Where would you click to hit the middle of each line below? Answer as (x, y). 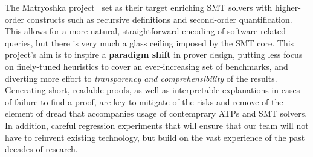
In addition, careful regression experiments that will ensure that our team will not (157, 125)
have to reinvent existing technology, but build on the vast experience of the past (155, 137)
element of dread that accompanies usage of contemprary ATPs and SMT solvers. (156, 113)
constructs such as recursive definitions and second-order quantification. (160, 19)
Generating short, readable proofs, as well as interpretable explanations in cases (153, 90)
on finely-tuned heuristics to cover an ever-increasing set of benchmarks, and (147, 66)
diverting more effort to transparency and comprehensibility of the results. (141, 78)
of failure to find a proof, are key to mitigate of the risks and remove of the (144, 101)
